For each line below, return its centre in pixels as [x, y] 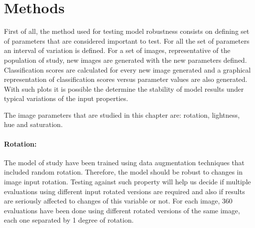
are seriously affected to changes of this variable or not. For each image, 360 [118, 201]
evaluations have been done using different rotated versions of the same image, [122, 210]
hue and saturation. [33, 124]
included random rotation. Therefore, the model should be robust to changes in [123, 172]
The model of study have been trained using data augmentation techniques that [124, 162]
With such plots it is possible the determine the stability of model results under [124, 89]
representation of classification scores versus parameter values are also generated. [126, 79]
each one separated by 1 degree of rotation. [69, 220]
